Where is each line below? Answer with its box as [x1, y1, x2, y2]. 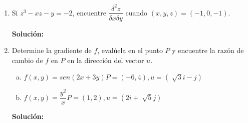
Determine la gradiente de [12, 45, 92, 55]
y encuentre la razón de [172, 45, 244, 55]
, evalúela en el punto [97, 45, 163, 55]
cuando [125, 7, 148, 17]
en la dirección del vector [67, 54, 144, 65]
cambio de [12, 54, 43, 65]
